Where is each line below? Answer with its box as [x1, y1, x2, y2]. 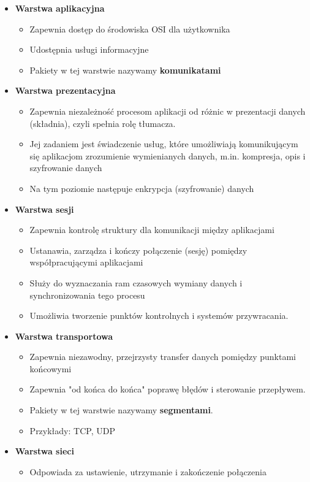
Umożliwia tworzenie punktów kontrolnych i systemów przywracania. [29, 309, 289, 322]
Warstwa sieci [15, 445, 74, 457]
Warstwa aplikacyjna [15, 2, 105, 14]
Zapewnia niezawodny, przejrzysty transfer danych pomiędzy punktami [29, 350, 296, 363]
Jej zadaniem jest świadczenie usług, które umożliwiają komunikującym [29, 137, 298, 150]
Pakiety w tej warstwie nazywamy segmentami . [29, 404, 213, 416]
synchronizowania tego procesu [29, 288, 145, 301]
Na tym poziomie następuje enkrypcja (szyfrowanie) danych [29, 182, 254, 194]
